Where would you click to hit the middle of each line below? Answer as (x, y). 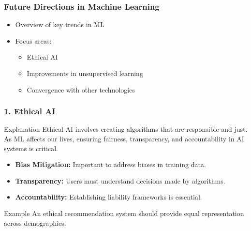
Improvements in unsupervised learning (85, 73)
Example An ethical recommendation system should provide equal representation (124, 213)
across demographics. (35, 223)
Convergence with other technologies (81, 89)
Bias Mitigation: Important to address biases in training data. (111, 164)
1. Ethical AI (30, 111)
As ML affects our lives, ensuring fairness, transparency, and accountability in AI (124, 139)
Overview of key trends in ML (60, 24)
